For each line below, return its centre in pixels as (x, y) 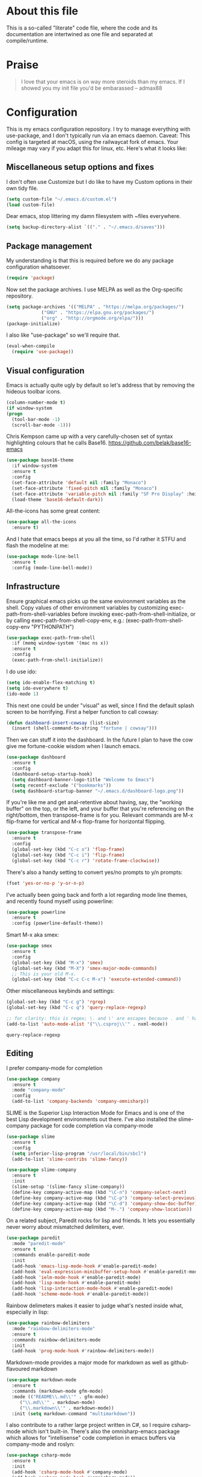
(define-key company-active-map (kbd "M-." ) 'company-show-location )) (102, 1209)
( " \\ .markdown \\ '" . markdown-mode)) (67, 1408)
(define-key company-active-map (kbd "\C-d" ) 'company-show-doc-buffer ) (105, 1204)
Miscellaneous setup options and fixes (80, 167)
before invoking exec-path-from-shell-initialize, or (134, 614)
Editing (20, 1053)
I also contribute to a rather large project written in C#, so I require (88, 1425)
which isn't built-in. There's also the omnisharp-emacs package (101, 1431)
